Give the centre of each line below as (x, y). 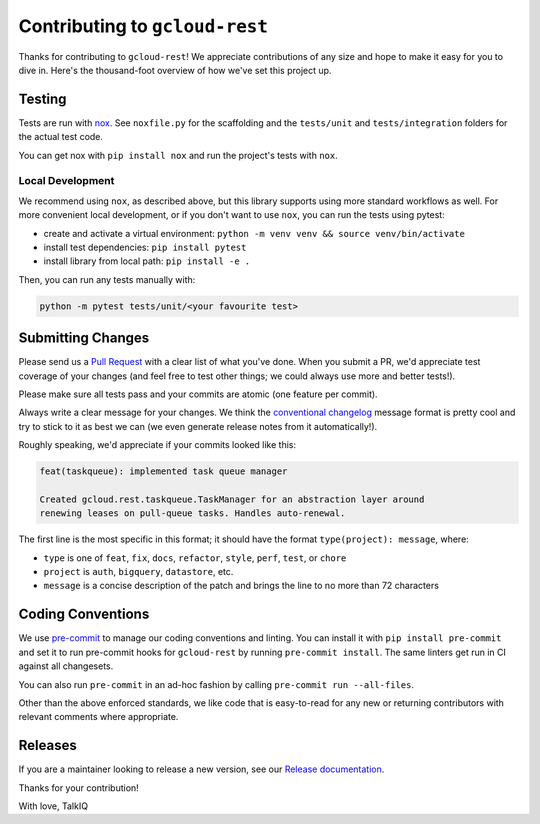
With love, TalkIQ (53, 806)
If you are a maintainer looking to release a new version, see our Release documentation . (201, 769)
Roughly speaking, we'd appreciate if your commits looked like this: (157, 445)
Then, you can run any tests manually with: (107, 279)
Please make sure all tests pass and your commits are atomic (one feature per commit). (198, 394)
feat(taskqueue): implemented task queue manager (163, 471)
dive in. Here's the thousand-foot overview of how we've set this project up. (175, 70)
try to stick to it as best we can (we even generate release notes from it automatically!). (198, 426)
